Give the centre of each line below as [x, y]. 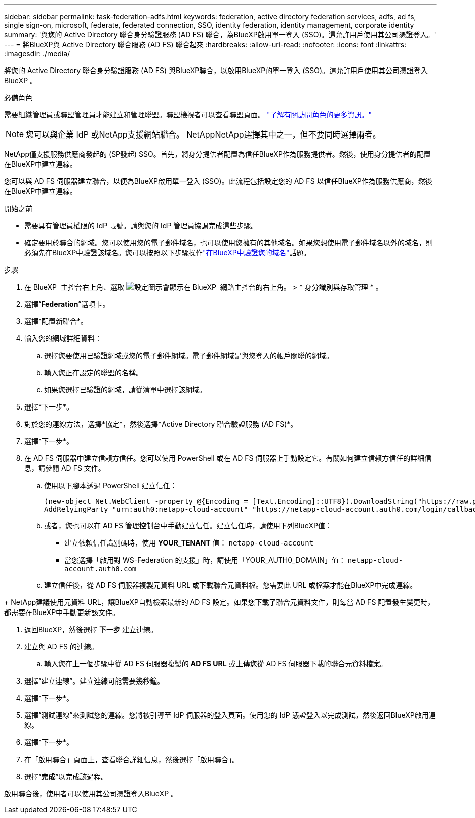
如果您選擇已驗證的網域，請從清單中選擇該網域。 [125, 390]
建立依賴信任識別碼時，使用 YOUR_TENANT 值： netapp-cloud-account [189, 543]
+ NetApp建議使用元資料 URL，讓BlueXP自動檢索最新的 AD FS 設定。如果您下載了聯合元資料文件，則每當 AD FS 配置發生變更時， [219, 602]
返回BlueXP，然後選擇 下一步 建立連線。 [91, 629]
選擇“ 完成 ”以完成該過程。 [66, 776]
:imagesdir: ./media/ [37, 54]
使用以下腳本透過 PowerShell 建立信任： [111, 485]
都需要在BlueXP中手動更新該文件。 [62, 612]
